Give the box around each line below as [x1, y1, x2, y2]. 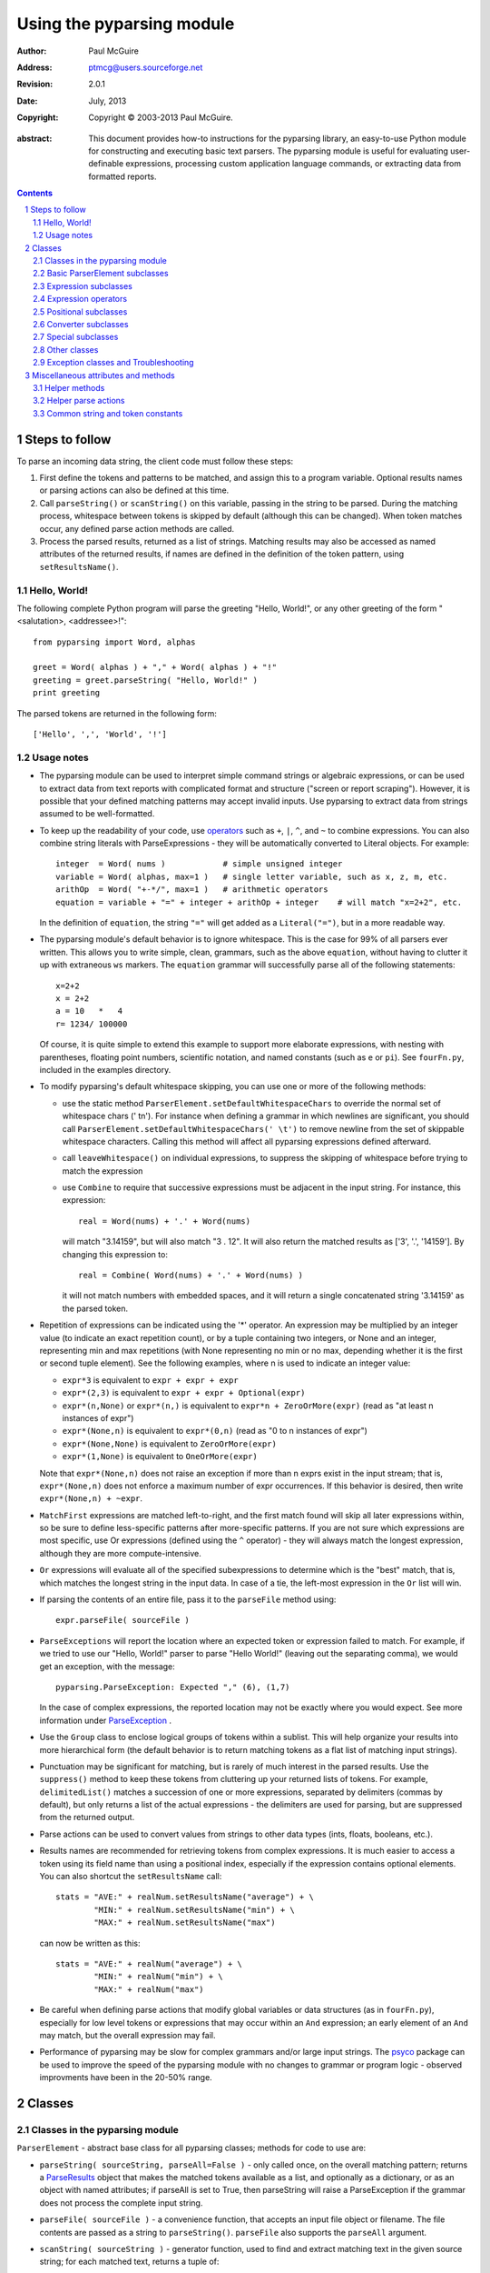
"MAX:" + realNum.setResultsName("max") [93, 1918, 276, 1928]
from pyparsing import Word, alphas [33, 636, 196, 647]
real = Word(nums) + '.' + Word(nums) [78, 1216, 251, 1227]
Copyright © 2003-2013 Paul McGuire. [88, 112, 233, 123]
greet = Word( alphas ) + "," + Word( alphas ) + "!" [33, 662, 277, 673]
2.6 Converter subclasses [33, 318, 129, 329]
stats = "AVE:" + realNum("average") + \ [55, 1959, 242, 1968]
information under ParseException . [39, 1715, 172, 1726]
